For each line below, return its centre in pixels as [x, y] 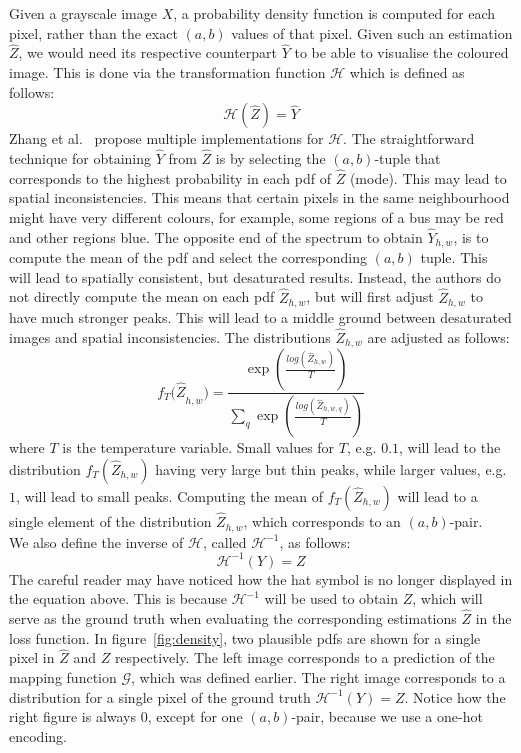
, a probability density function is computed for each [334, 13]
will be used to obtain [331, 598]
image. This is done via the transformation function [167, 72]
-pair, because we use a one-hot [387, 716]
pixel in [32, 657]
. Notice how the [455, 696]
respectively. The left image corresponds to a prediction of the [304, 657]
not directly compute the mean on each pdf [142, 296]
